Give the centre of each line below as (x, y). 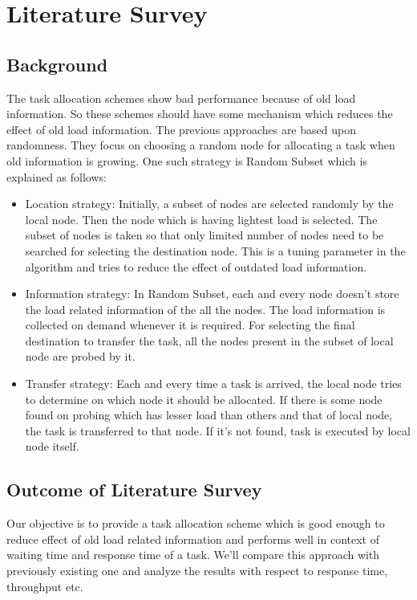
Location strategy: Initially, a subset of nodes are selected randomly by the (209, 204)
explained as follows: (57, 176)
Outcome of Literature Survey (134, 490)
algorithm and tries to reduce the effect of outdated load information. (196, 266)
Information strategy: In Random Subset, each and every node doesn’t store (212, 294)
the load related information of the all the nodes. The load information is (205, 309)
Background (57, 64)
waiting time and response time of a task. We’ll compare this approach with (193, 555)
